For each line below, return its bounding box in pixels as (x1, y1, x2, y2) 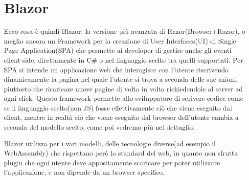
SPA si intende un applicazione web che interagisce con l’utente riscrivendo (4, 64, 229, 74)
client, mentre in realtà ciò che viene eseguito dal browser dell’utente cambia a (4, 112, 239, 122)
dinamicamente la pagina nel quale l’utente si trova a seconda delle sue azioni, (4, 74, 238, 84)
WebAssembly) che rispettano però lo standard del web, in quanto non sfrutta (4, 148, 238, 158)
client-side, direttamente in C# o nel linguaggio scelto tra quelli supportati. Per (4, 54, 243, 65)
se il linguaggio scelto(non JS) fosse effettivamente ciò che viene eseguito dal (4, 102, 232, 112)
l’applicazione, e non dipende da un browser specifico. (4, 167, 165, 177)
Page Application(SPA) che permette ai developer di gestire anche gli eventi (4, 45, 232, 55)
